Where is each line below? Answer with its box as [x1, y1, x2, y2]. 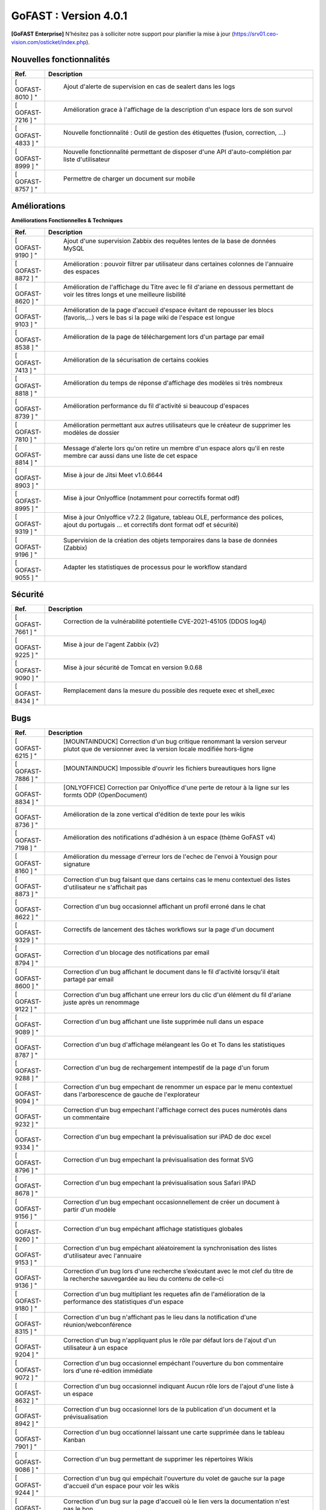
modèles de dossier [63, 428, 120, 437]
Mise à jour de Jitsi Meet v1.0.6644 [63, 471, 163, 479]
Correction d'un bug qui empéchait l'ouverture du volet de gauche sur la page [63, 1474, 285, 1482]
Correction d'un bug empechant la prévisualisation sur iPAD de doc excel [63, 1132, 271, 1141]
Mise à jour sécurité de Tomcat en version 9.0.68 [63, 663, 202, 672]
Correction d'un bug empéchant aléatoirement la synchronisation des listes [63, 1244, 277, 1252]
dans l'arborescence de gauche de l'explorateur [63, 1090, 200, 1099]
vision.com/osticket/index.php [11, 38, 87, 45]
